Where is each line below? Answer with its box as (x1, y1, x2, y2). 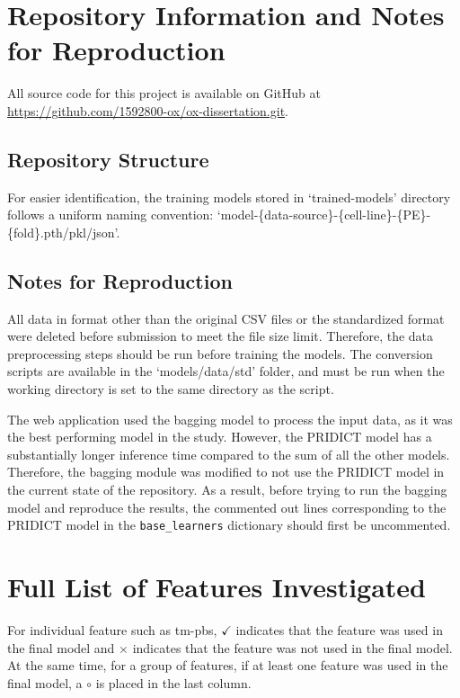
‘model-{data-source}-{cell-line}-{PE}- (217, 205, 431, 224)
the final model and (7, 638, 115, 657)
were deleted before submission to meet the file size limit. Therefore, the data (7, 327, 434, 345)
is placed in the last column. (95, 673, 252, 692)
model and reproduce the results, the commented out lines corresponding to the (7, 497, 447, 516)
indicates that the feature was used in (235, 621, 443, 639)
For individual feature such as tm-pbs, (7, 621, 217, 639)
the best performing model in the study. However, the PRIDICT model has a (7, 427, 432, 446)
